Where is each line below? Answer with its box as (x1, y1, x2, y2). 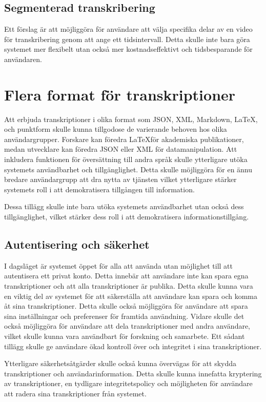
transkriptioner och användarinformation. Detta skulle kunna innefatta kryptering (4, 368, 262, 378)
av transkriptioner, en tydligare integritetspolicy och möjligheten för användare (4, 378, 253, 389)
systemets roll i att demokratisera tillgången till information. (4, 184, 195, 194)
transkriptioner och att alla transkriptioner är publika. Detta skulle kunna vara (4, 280, 253, 291)
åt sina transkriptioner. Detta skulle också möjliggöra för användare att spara (4, 300, 248, 311)
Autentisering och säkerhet (4, 236, 150, 252)
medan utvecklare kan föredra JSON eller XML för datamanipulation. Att (4, 144, 237, 154)
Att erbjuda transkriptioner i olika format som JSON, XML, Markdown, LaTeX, (4, 113, 258, 124)
